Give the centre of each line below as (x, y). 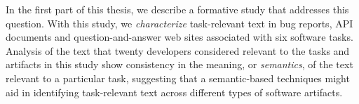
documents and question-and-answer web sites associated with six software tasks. (179, 37)
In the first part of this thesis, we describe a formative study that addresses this (177, 9)
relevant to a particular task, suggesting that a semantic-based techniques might (178, 78)
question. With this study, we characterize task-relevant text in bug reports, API (179, 23)
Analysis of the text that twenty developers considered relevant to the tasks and (178, 50)
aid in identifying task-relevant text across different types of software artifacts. (174, 92)
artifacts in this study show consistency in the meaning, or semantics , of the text (179, 64)
